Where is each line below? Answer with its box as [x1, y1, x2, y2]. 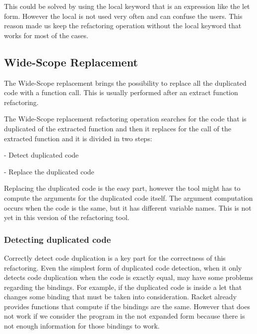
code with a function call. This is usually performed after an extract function [4, 87, 238, 98]
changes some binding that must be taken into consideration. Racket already [4, 291, 237, 302]
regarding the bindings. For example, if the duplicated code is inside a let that [4, 281, 242, 292]
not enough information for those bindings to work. [4, 321, 160, 331]
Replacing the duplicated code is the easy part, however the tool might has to [4, 183, 241, 193]
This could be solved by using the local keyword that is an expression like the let [4, 1, 250, 11]
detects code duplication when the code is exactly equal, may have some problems [4, 272, 253, 282]
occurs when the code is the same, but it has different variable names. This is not [4, 202, 252, 213]
